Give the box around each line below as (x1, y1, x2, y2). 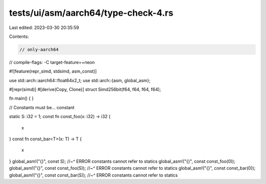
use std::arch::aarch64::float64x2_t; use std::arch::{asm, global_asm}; (9, 77, 151, 83)
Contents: (9, 33, 29, 39)
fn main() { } (9, 95, 34, 101)
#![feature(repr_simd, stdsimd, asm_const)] (9, 68, 97, 74)
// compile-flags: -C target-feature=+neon (9, 59, 95, 65)
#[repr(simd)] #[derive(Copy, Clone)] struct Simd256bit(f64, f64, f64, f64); (9, 87, 161, 92)
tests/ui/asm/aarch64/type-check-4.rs (9, 7, 173, 18)
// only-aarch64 (19, 47, 59, 52)
